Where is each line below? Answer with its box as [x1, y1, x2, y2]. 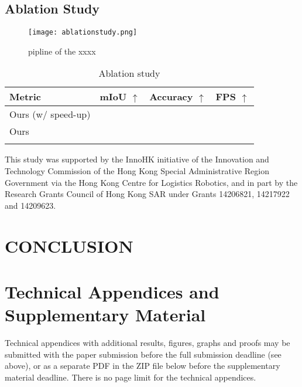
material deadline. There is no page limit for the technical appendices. [5, 371, 256, 383]
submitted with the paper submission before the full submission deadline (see [5, 348, 282, 360]
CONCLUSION [5, 233, 133, 257]
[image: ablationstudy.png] [28, 28, 138, 37]
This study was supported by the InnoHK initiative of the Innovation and [5, 153, 269, 165]
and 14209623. [5, 199, 56, 211]
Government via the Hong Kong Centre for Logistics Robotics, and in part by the [5, 176, 298, 188]
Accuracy [149, 90, 193, 104]
